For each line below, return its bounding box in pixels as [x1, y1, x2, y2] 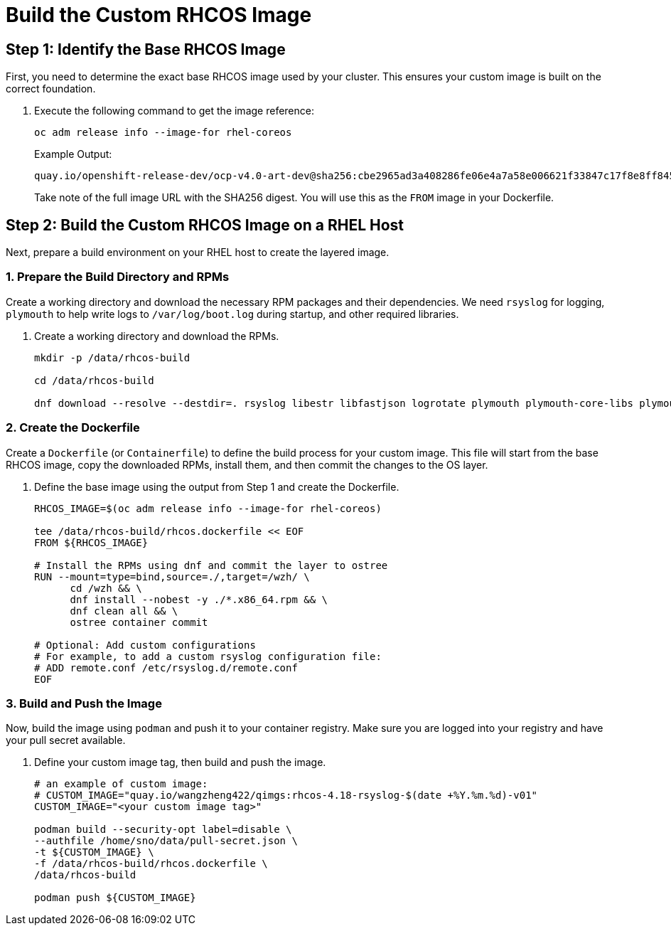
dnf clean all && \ [70, 605, 178, 617]
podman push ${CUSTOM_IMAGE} [34, 892, 196, 904]
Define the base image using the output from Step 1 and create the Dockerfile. [34, 480, 399, 493]
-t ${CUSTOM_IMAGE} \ [34, 846, 154, 858]
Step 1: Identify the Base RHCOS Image [6, 40, 286, 58]
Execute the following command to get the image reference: [34, 105, 314, 117]
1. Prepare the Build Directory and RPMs [6, 270, 230, 284]
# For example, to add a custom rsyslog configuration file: [34, 650, 382, 662]
